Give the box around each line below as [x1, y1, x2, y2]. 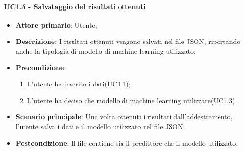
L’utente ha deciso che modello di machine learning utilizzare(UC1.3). [27, 95, 237, 105]
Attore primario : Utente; [15, 20, 97, 30]
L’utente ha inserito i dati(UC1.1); [27, 79, 131, 89]
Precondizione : [15, 62, 66, 72]
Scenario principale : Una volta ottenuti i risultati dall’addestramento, [15, 111, 233, 122]
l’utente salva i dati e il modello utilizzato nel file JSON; [15, 121, 185, 131]
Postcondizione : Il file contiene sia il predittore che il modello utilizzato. [15, 137, 238, 148]
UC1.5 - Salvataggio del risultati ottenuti [4, 1, 146, 11]
